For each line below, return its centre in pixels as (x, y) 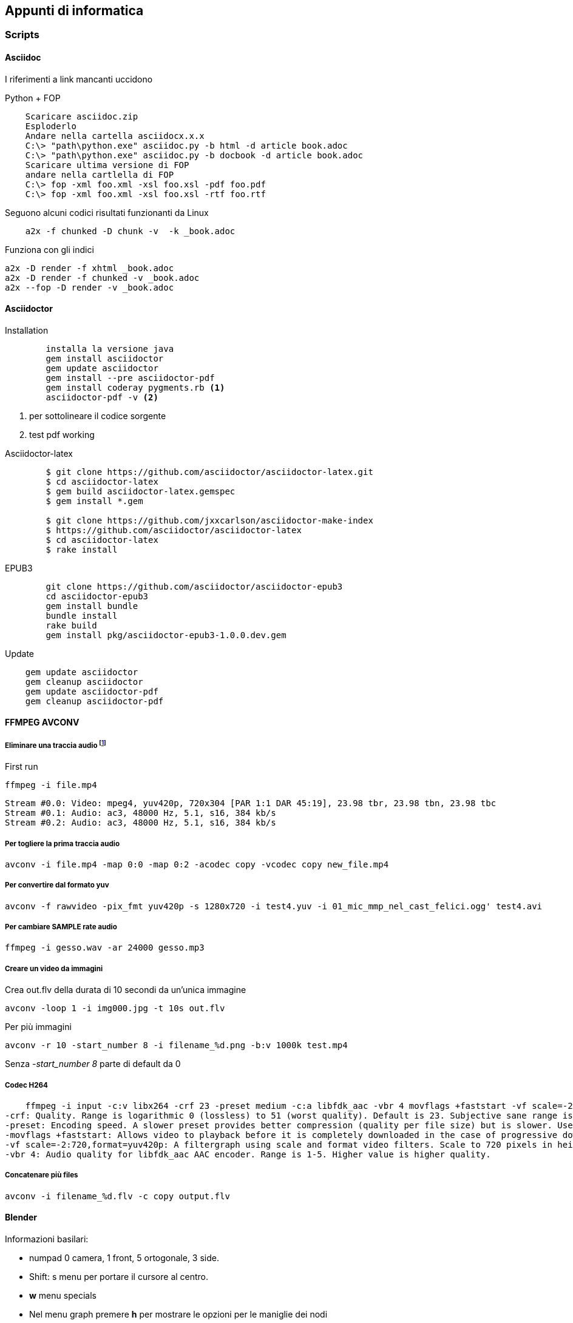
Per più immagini (38, 1027)
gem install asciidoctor (105, 358)
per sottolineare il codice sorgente (98, 416)
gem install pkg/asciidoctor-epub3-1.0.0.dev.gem (166, 635)
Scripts (22, 35)
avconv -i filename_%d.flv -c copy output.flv (117, 1196)
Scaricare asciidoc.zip (82, 116)
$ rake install (82, 549)
